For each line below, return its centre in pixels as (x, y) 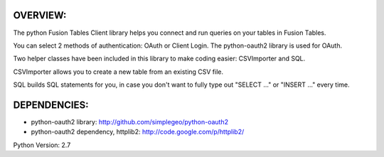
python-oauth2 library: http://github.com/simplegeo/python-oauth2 (130, 121)
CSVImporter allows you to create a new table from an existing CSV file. (118, 72)
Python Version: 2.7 (42, 145)
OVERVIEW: (40, 15)
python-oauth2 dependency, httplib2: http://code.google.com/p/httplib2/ (138, 132)
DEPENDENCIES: (51, 105)
